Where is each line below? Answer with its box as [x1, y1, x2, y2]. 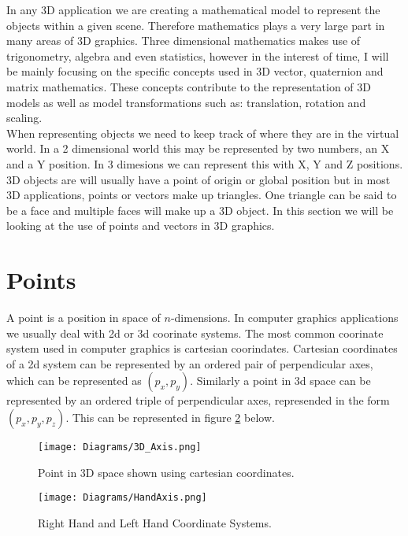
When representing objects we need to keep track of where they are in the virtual [6, 124, 399, 141]
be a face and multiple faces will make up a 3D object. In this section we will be [6, 201, 394, 218]
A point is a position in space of [6, 309, 161, 326]
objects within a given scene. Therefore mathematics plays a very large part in [6, 17, 385, 33]
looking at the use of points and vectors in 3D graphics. [6, 217, 275, 234]
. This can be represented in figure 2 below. [65, 409, 275, 425]
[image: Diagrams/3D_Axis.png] [38, 442, 202, 453]
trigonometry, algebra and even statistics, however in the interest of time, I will [6, 47, 389, 64]
